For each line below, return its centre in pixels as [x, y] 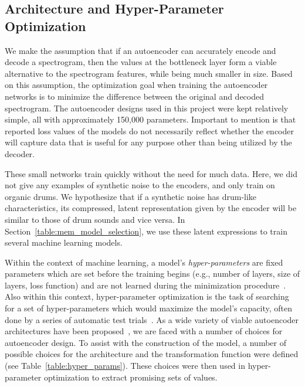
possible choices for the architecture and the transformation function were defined [152, 354]
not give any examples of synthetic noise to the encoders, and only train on [140, 185]
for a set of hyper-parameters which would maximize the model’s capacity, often [148, 308]
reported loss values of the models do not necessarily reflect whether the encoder [149, 130]
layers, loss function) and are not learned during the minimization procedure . [145, 285]
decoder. [20, 153]
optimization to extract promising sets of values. [131, 377]
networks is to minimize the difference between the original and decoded [135, 96]
